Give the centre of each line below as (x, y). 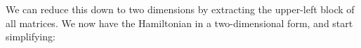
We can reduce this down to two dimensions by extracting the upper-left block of (180, 9)
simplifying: (31, 37)
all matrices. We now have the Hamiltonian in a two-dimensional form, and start (179, 23)
